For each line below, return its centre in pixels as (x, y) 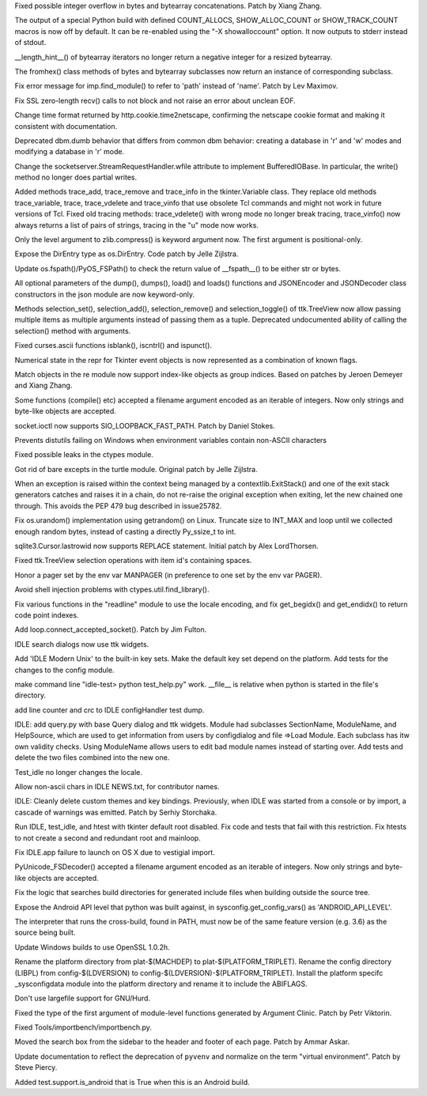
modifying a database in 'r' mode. (70, 152)
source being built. (45, 932)
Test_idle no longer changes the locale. (78, 772)
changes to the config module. (64, 670)
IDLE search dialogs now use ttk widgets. (82, 644)
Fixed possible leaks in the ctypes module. (84, 455)
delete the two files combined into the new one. (92, 758)
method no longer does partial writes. (76, 177)
